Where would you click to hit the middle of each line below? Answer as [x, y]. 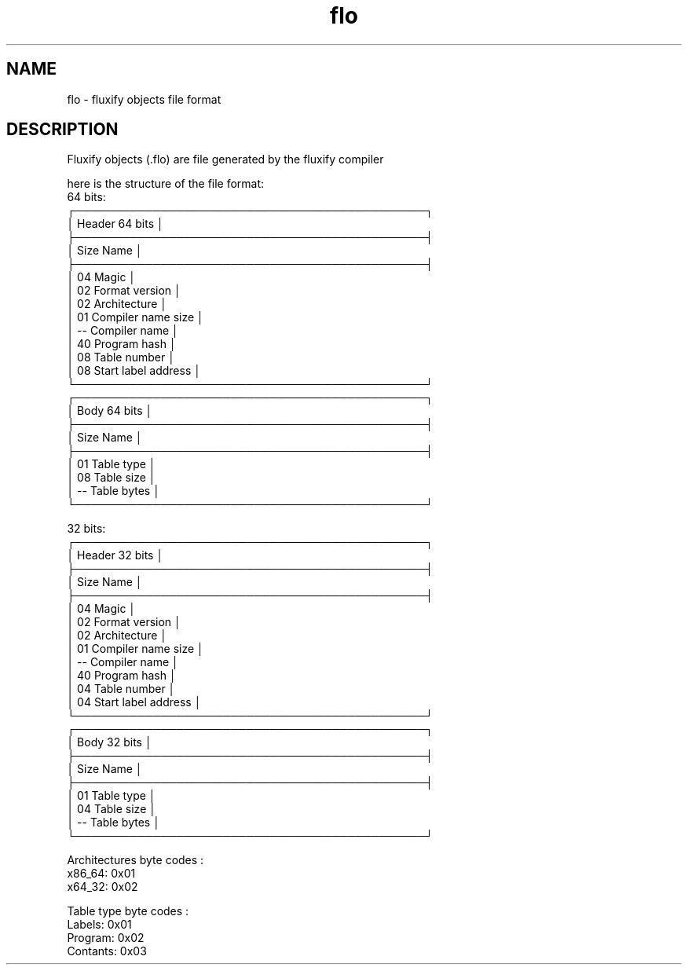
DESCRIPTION [62, 130]
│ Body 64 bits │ [110, 411]
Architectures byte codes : [135, 860]
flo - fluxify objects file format [144, 99]
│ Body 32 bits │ [110, 742]
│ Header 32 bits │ [115, 555]
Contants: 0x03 [107, 951]
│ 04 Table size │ [112, 809]
